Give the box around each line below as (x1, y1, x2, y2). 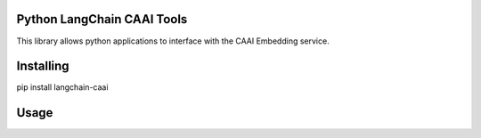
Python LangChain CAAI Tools (16, 12, 188, 27)
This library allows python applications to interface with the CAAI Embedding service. (16, 36, 330, 46)
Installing (16, 59, 70, 74)
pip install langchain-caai (16, 82, 109, 93)
